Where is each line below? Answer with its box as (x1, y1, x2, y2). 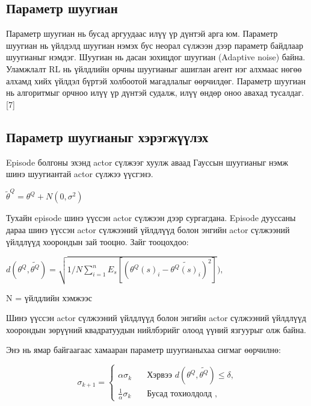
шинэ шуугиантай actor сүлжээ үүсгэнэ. (6, 167, 153, 180)
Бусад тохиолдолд (147, 389, 212, 398)
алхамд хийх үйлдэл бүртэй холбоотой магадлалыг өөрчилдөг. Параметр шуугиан (6, 74, 306, 87)
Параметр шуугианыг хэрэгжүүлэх (6, 127, 209, 146)
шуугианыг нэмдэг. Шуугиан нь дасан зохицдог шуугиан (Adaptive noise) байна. (6, 51, 306, 63)
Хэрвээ (147, 371, 172, 380)
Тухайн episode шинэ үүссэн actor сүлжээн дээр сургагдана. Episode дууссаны (6, 211, 296, 224)
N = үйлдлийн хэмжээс (6, 291, 92, 304)
